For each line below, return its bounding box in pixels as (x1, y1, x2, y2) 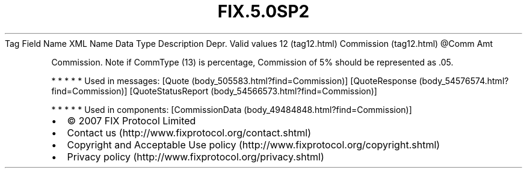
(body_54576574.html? (419, 75, 509, 86)
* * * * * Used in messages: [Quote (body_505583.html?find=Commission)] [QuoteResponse (51, 75, 417, 86)
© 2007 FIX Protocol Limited (67, 114, 196, 127)
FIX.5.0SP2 (217, 1, 310, 22)
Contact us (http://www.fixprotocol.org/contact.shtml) (67, 126, 312, 139)
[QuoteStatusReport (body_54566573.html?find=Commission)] (129, 85, 377, 96)
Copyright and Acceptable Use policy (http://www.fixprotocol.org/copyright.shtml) (67, 138, 440, 151)
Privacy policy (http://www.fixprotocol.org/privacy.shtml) (67, 150, 324, 163)
